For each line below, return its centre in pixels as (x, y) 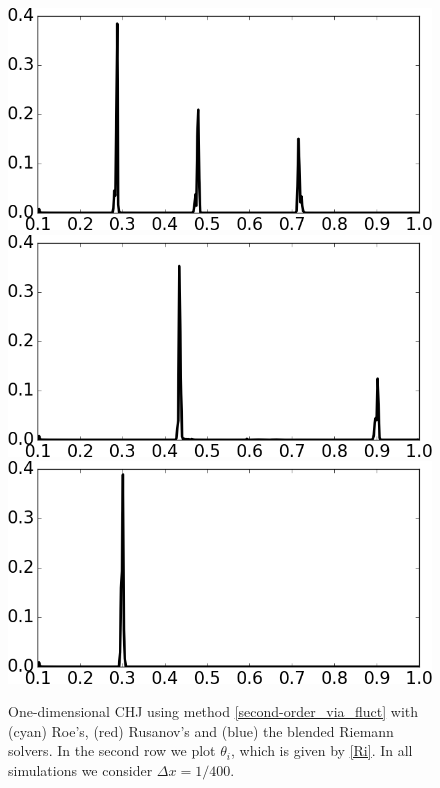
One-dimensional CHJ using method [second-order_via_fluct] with (213, 711)
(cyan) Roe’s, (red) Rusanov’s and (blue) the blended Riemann (201, 730)
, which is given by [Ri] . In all (321, 750)
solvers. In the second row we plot (112, 750)
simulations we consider (80, 769)
